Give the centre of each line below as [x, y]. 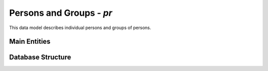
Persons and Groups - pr [61, 13]
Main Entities [30, 42]
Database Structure [40, 57]
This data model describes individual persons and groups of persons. [80, 28]
